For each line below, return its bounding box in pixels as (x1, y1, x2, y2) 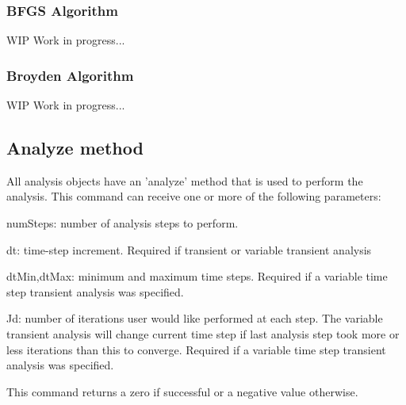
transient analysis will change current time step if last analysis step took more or (6, 325, 400, 342)
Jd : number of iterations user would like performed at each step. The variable (6, 310, 383, 327)
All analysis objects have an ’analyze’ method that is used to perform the (6, 172, 363, 189)
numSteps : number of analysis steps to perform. (6, 215, 239, 231)
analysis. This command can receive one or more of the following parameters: (6, 188, 381, 204)
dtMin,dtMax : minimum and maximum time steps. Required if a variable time (6, 268, 388, 285)
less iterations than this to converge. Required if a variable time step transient (6, 341, 386, 357)
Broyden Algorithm (6, 65, 134, 85)
